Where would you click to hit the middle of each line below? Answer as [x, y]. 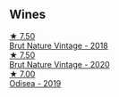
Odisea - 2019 [35, 83]
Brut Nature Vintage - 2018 [59, 45]
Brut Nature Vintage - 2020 [59, 64]
